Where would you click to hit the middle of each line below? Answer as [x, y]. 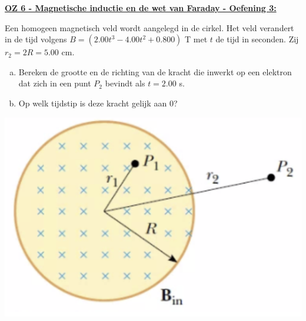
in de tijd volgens [36, 39]
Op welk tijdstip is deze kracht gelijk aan [93, 103]
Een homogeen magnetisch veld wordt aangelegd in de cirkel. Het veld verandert [149, 27]
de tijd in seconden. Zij [257, 39]
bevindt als [125, 83]
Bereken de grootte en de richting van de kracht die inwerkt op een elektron [155, 71]
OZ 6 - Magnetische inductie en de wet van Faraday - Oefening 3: [141, 8]
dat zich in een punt [55, 83]
